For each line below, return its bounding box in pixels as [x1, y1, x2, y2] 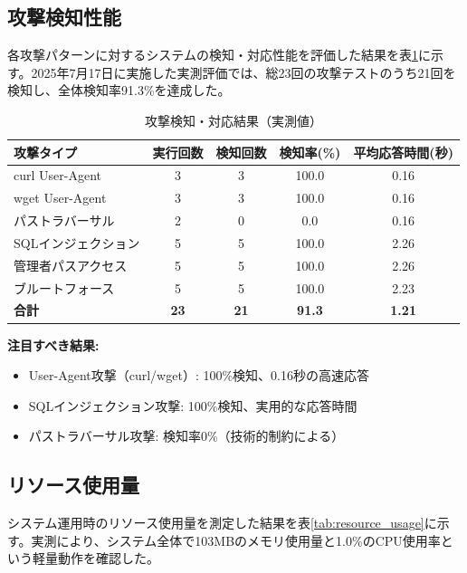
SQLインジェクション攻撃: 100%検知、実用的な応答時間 [28, 396, 357, 415]
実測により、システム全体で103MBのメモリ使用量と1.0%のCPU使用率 [31, 530, 441, 549]
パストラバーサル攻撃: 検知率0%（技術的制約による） [28, 426, 345, 445]
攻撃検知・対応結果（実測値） [144, 110, 322, 129]
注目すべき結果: [7, 335, 100, 354]
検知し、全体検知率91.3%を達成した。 [7, 81, 231, 100]
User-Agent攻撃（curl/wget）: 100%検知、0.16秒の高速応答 [28, 366, 369, 385]
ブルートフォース [14, 278, 115, 297]
